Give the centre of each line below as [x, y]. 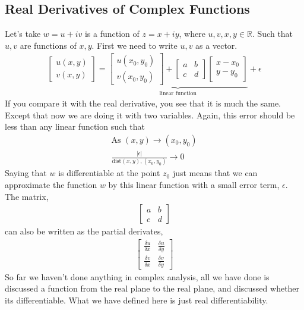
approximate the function [51, 184]
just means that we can [215, 173]
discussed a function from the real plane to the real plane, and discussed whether [152, 288]
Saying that [26, 173]
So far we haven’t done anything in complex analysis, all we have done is [137, 276]
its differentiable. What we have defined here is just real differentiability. [137, 300]
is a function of [112, 34]
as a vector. [216, 45]
